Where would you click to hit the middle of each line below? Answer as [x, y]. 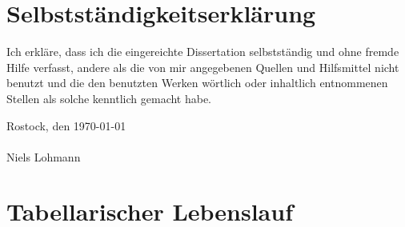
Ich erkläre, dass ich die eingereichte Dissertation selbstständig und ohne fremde [203, 52]
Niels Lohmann [44, 156]
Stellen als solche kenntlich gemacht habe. [109, 98]
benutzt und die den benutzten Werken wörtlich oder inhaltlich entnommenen [197, 83]
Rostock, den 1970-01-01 [66, 125]
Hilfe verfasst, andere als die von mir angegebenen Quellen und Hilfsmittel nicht [203, 67]
